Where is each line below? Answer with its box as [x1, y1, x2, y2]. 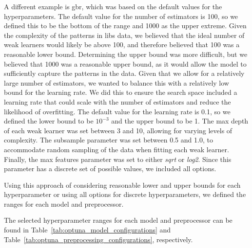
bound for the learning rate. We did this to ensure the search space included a [4, 87, 237, 97]
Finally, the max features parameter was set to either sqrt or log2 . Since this [4, 154, 232, 164]
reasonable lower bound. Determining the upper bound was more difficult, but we [4, 49, 248, 59]
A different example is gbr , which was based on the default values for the [4, 1, 222, 11]
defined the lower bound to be [4, 116, 94, 126]
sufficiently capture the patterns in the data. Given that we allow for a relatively [4, 68, 245, 78]
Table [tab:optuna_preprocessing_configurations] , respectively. [4, 234, 193, 244]
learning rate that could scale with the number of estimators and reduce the [4, 96, 231, 106]
